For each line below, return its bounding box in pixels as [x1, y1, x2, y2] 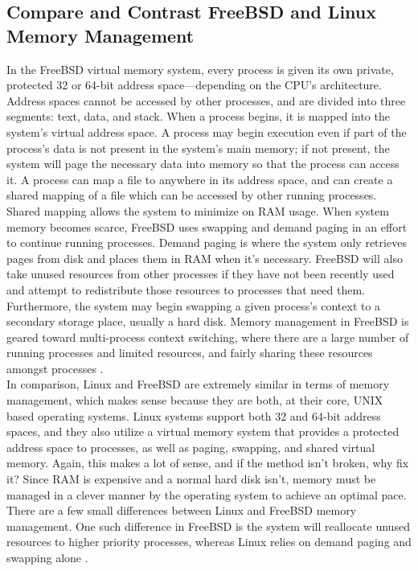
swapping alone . [6, 549, 88, 565]
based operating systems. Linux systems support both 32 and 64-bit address [6, 407, 381, 424]
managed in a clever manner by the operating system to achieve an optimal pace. [6, 486, 407, 503]
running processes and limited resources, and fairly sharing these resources [6, 344, 373, 361]
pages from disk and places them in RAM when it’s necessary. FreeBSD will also [6, 249, 403, 266]
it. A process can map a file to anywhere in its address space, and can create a [6, 170, 393, 187]
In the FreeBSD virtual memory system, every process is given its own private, [6, 60, 394, 77]
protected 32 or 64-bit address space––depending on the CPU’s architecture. [6, 76, 382, 93]
